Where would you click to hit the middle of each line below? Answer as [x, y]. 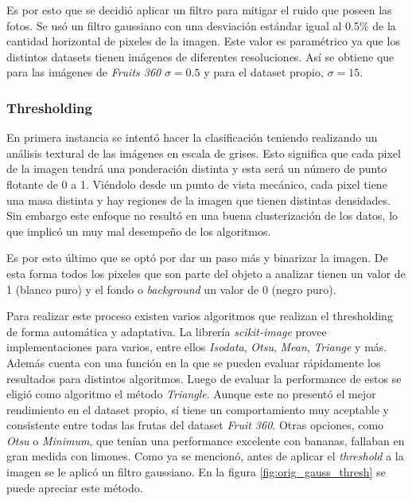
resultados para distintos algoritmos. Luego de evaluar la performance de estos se [204, 378]
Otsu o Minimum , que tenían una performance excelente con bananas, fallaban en [206, 440]
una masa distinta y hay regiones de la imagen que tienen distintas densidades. [198, 200]
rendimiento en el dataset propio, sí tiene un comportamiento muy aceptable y [198, 409]
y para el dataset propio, [264, 72]
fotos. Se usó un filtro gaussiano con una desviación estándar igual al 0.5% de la [201, 25]
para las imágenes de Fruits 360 [84, 72]
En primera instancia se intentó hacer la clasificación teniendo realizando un [192, 137]
